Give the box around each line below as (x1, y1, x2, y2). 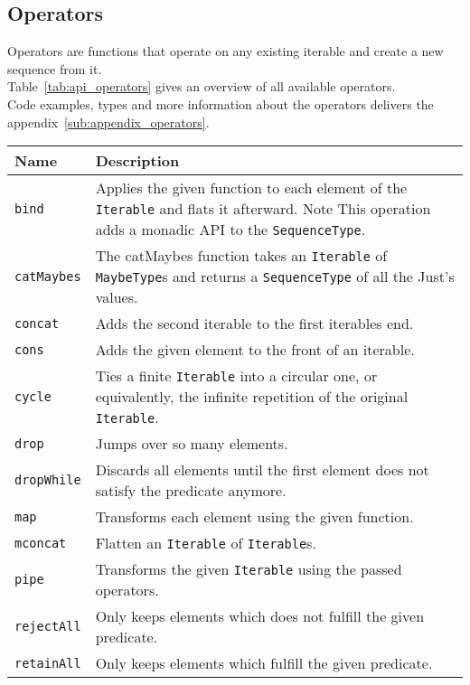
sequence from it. (7, 59, 102, 78)
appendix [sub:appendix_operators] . (7, 112, 210, 131)
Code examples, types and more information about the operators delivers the (7, 94, 434, 113)
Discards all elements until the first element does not (95, 459, 429, 481)
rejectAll (14, 619, 81, 634)
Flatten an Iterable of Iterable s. (95, 532, 316, 554)
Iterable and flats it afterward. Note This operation (95, 198, 431, 220)
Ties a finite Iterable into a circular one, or (95, 365, 378, 387)
